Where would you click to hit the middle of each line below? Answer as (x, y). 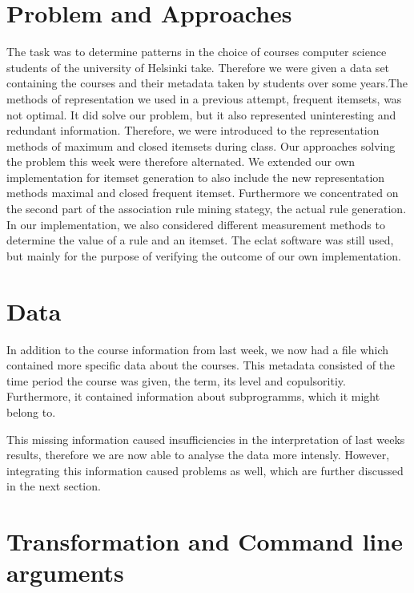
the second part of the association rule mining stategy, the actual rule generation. (207, 209)
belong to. (31, 411)
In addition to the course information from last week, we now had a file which (198, 349)
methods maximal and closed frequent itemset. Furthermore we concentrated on (203, 193)
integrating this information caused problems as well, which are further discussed (205, 470)
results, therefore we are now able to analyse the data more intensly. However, (198, 455)
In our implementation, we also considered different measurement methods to (196, 224)
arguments (65, 573)
